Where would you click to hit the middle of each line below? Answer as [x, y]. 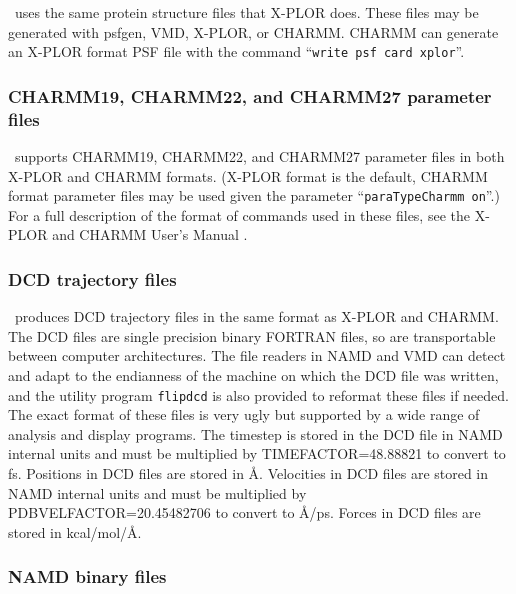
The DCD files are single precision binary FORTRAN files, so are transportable [252, 335]
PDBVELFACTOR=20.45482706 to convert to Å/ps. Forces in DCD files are [244, 512]
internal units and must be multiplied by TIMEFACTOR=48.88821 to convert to [257, 453]
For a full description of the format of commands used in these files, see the [239, 214]
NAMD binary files [87, 576]
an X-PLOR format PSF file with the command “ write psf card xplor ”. [236, 51]
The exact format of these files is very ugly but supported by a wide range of [244, 414]
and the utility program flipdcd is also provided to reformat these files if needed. [258, 394]
